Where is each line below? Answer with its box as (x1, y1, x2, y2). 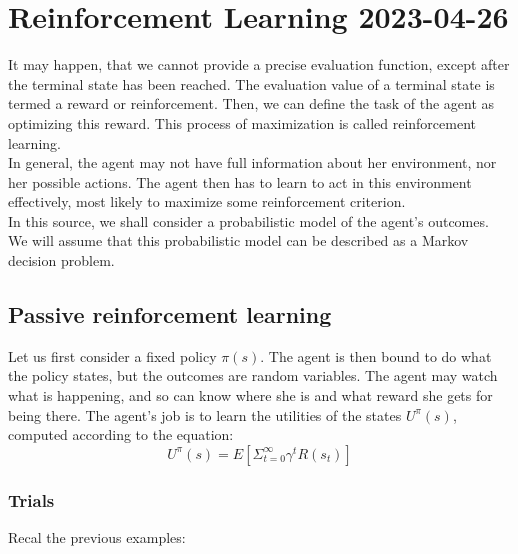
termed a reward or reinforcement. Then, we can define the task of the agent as (8, 93, 495, 114)
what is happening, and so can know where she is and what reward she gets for (8, 385, 493, 406)
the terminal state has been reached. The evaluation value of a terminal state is (8, 73, 495, 94)
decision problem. (8, 250, 115, 271)
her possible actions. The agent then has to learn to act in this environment (8, 171, 472, 192)
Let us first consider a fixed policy (8, 345, 217, 366)
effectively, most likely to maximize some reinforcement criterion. (8, 191, 406, 212)
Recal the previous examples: (8, 527, 186, 548)
